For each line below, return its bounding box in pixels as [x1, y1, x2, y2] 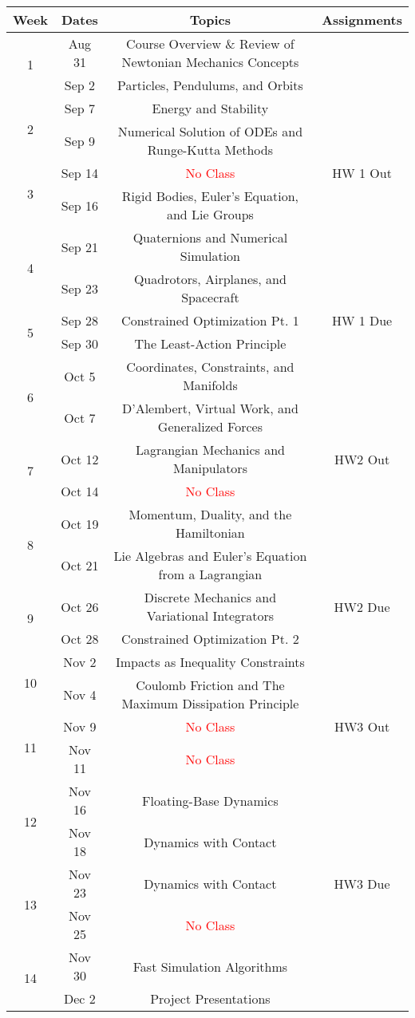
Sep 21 [61, 237, 98, 256]
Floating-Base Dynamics [142, 791, 279, 810]
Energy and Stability [152, 99, 269, 117]
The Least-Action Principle [134, 334, 287, 353]
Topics [189, 10, 231, 29]
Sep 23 [61, 278, 98, 298]
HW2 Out [334, 449, 390, 468]
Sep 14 [61, 164, 98, 182]
